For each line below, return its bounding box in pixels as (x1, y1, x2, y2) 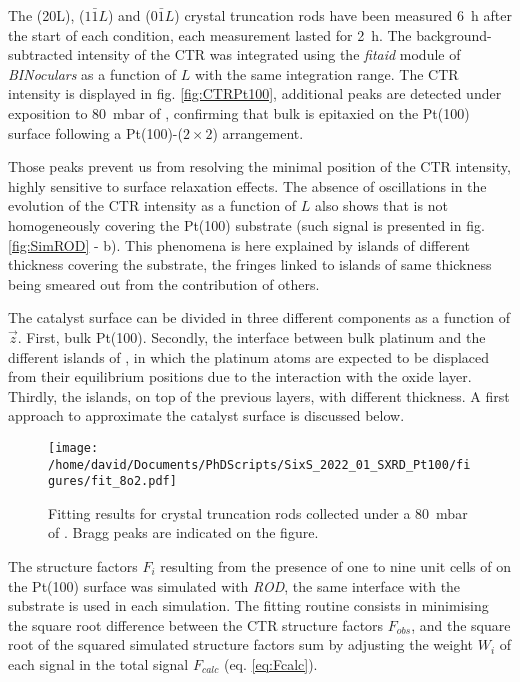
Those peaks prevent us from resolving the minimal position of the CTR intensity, (8, 156, 511, 177)
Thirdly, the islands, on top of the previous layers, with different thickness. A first (8, 385, 510, 406)
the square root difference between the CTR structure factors (8, 614, 384, 635)
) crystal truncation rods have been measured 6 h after (174, 5, 512, 25)
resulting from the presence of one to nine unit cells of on (160, 556, 512, 577)
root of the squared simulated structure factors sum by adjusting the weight (8, 634, 473, 655)
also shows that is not (315, 195, 448, 216)
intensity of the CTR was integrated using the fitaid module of (77, 44, 461, 65)
